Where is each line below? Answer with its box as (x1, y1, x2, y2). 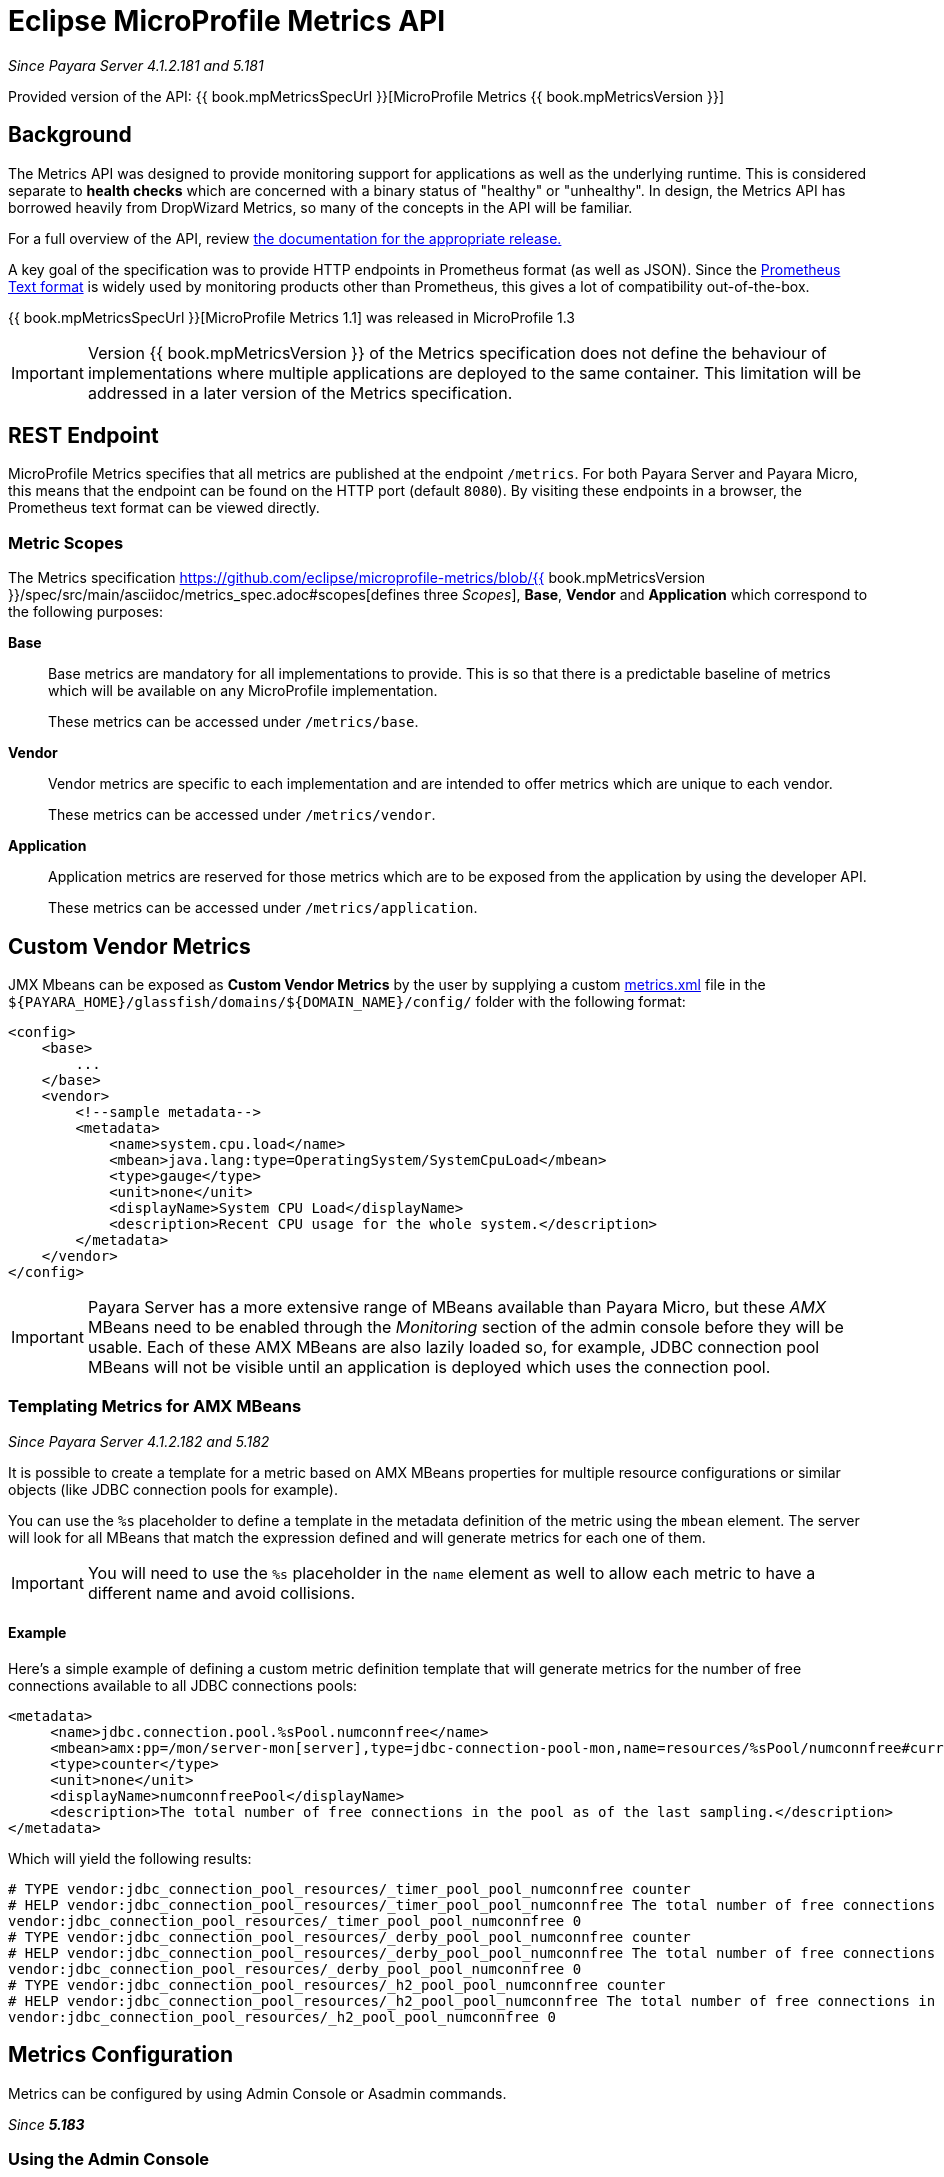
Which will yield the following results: (8, 1850, 252, 1867)
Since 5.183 (8, 2115, 85, 2133)
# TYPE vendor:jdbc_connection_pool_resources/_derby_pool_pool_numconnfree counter (8, 1929, 691, 1945)
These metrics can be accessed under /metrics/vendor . (48, 806, 436, 824)
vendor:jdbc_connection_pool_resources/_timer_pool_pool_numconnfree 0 (8, 1913, 582, 1929)
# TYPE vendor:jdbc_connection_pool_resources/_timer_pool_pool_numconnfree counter (8, 1881, 691, 1897)
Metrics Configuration (8, 2042, 234, 2068)
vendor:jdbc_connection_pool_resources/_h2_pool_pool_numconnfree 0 (8, 2009, 556, 2025)
